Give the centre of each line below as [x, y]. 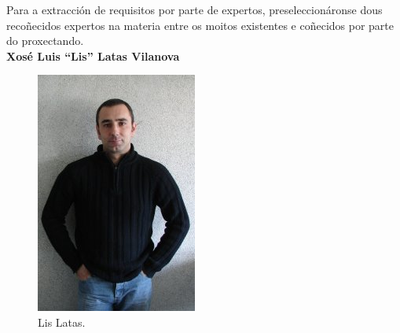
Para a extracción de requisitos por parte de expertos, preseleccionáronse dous [194, 9]
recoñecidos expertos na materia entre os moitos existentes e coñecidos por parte [200, 25]
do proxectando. [45, 41]
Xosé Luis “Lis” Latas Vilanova [93, 55]
